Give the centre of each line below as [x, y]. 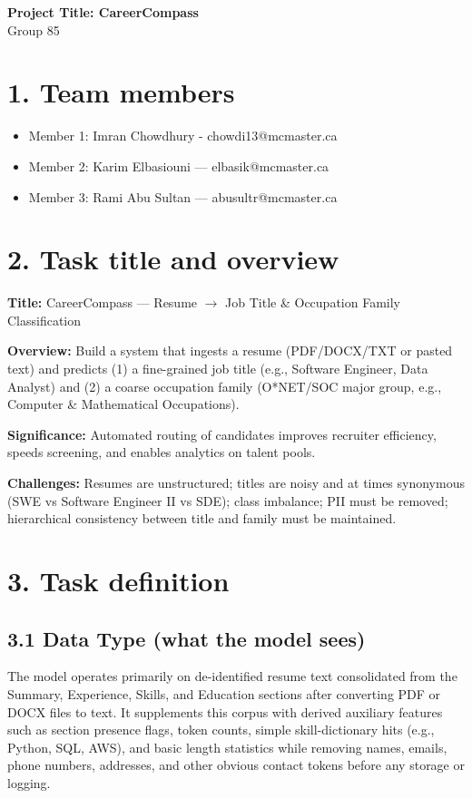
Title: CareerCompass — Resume [103, 302]
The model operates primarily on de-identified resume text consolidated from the [232, 676]
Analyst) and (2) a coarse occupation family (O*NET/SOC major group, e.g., [225, 386]
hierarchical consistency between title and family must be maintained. [202, 518]
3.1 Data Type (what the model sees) [187, 638]
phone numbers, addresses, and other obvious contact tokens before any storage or [236, 765]
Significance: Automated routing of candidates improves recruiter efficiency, [222, 434]
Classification [44, 320]
